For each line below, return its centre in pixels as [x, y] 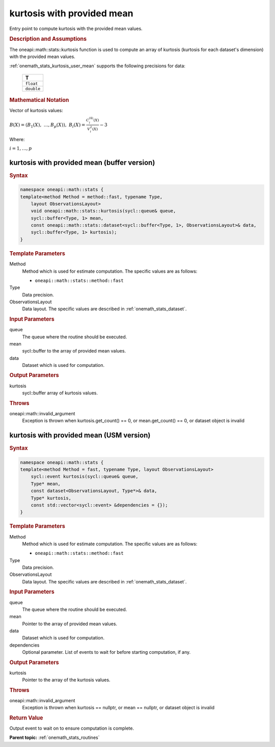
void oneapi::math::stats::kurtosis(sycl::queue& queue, [103, 211]
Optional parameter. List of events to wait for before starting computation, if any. [106, 652]
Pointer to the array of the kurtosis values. [66, 680]
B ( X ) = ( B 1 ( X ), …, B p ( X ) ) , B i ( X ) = [47, 125]
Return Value [26, 717]
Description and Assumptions [48, 39]
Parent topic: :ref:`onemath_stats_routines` [54, 738]
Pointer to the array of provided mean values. [70, 624]
